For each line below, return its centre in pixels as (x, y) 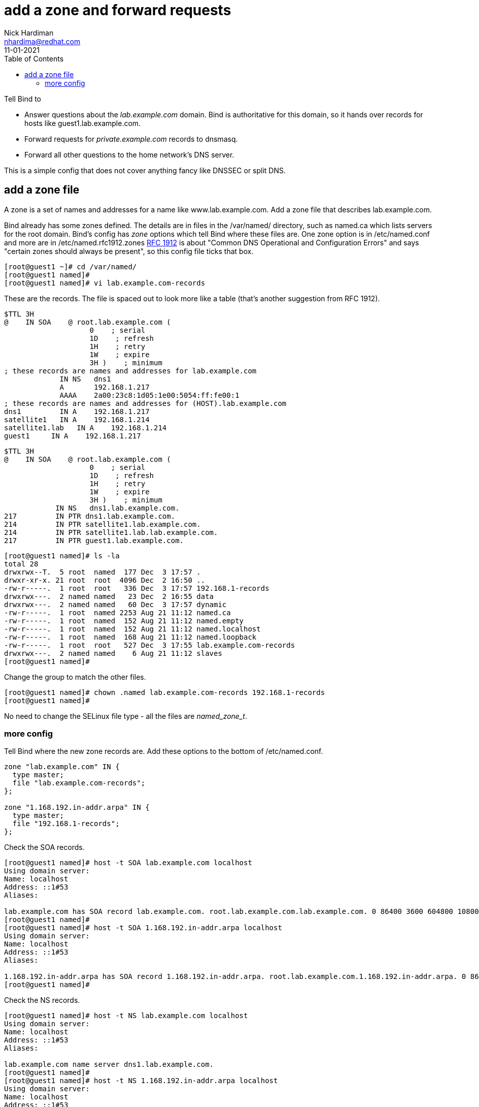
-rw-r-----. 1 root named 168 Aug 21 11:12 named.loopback (130, 637)
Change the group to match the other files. (75, 677)
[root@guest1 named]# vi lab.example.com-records (105, 283)
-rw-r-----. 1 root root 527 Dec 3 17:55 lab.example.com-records (150, 645)
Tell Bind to (23, 99)
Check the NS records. (42, 1000)
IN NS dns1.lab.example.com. (117, 508)
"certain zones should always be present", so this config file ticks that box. (129, 251)
